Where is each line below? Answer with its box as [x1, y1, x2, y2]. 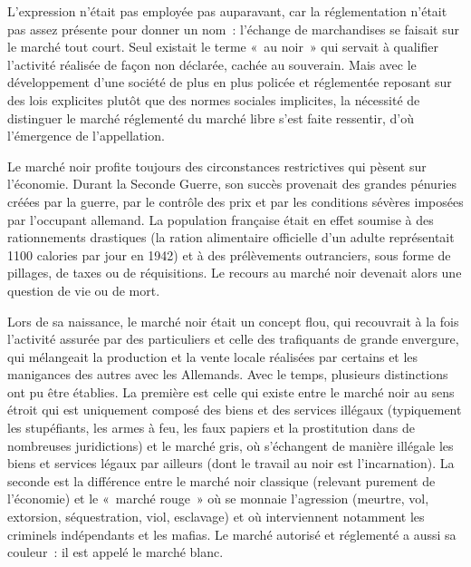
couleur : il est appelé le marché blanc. [7, 543, 224, 562]
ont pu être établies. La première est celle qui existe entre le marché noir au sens [7, 382, 455, 401]
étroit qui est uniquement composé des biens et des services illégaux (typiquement [7, 400, 462, 419]
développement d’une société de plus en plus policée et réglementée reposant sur [7, 73, 452, 92]
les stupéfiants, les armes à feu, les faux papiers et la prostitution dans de [7, 418, 415, 437]
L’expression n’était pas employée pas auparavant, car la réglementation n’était [7, 2, 447, 20]
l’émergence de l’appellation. [7, 126, 165, 145]
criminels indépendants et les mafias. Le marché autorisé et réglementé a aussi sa [7, 524, 457, 543]
